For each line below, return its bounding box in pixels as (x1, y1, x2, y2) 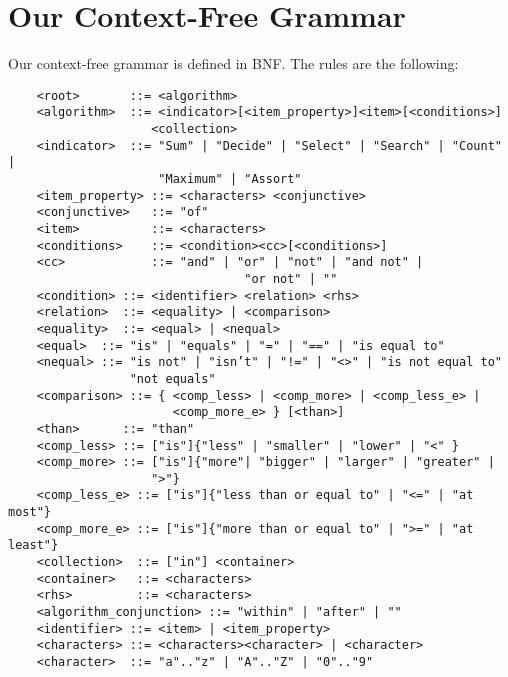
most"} (8, 505, 51, 520)
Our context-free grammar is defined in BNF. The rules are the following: (8, 53, 459, 74)
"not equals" (129, 371, 216, 386)
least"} (8, 538, 59, 553)
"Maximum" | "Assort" (158, 172, 302, 186)
